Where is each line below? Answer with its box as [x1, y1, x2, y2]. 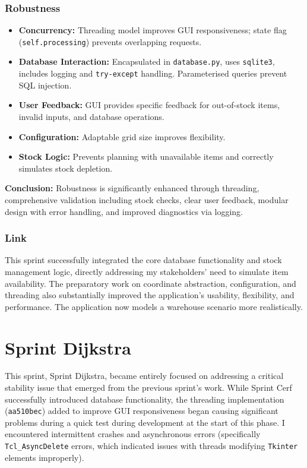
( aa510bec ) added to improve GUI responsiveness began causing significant [5, 404, 278, 417]
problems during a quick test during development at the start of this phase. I [5, 416, 285, 428]
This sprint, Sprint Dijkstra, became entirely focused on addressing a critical [5, 369, 284, 382]
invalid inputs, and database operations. [18, 110, 164, 122]
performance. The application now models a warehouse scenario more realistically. [5, 300, 303, 312]
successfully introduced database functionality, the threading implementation [5, 393, 284, 405]
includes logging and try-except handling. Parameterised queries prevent [18, 67, 287, 80]
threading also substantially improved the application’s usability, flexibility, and [5, 289, 295, 301]
